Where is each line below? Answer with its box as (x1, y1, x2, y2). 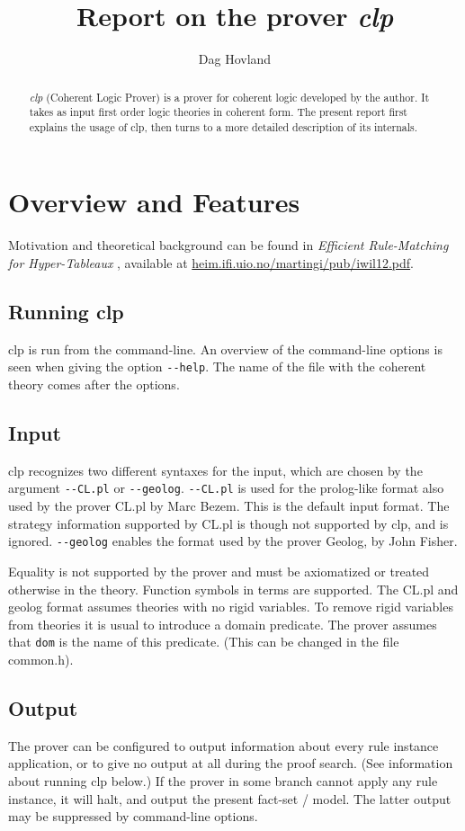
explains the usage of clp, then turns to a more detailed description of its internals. (29, 119, 418, 134)
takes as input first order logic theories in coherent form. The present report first (29, 104, 407, 120)
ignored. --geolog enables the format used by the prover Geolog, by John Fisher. (8, 532, 458, 550)
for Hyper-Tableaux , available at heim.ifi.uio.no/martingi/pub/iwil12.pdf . (8, 254, 415, 273)
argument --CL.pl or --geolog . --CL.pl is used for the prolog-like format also (8, 478, 444, 497)
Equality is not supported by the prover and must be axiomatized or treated (8, 561, 430, 580)
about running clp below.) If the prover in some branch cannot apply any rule (8, 771, 438, 790)
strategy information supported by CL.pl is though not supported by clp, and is (8, 514, 449, 532)
